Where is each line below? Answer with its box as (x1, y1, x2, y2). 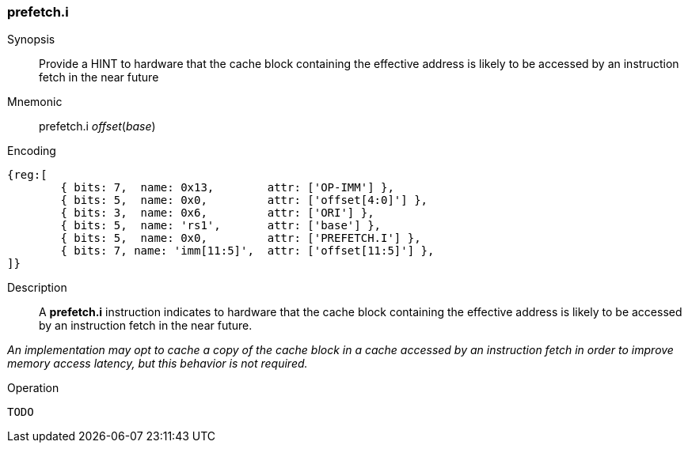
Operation (7, 381, 59, 395)
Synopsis (7, 32, 55, 47)
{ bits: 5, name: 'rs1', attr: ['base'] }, (60, 219, 382, 232)
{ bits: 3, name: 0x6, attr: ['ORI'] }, (60, 206, 374, 220)
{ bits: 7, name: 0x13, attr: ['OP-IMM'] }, (60, 181, 394, 194)
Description (7, 281, 67, 295)
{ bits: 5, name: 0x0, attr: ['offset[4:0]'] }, (60, 194, 428, 207)
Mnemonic (7, 95, 63, 109)
